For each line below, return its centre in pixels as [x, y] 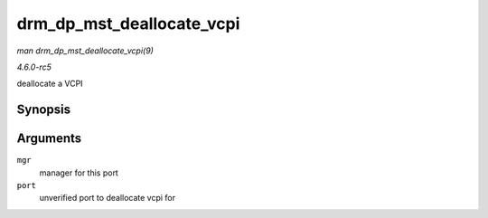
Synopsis [44, 110]
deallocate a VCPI [50, 84]
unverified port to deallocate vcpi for [108, 198]
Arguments [49, 139]
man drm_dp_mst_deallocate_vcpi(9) [85, 51]
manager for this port [79, 173]
